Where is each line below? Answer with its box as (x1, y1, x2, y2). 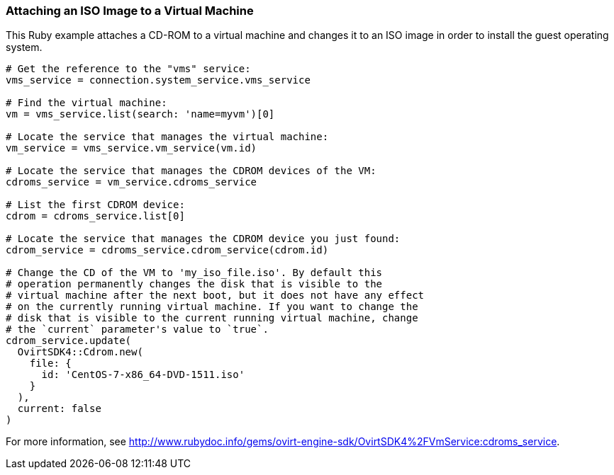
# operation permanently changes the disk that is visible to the (6, 278, 383, 290)
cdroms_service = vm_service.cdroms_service (6, 176, 257, 188)
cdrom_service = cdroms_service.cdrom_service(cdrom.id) (6, 244, 329, 256)
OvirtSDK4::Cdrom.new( (17, 346, 143, 358)
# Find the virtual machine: (6, 97, 167, 109)
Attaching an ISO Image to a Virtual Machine (6, 4, 254, 18)
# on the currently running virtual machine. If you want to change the (6, 301, 418, 313)
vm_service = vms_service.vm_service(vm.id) (6, 142, 257, 154)
